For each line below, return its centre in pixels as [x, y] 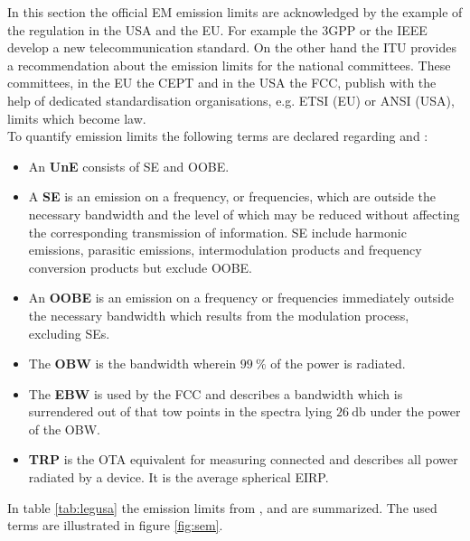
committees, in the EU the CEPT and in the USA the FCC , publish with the [222, 83]
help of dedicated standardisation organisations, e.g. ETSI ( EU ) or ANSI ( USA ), [231, 100]
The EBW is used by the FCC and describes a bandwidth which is [216, 393]
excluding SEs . [69, 333]
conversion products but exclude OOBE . [141, 267]
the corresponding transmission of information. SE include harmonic [217, 232]
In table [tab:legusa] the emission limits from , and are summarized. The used [222, 507]
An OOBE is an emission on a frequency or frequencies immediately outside [241, 298]
